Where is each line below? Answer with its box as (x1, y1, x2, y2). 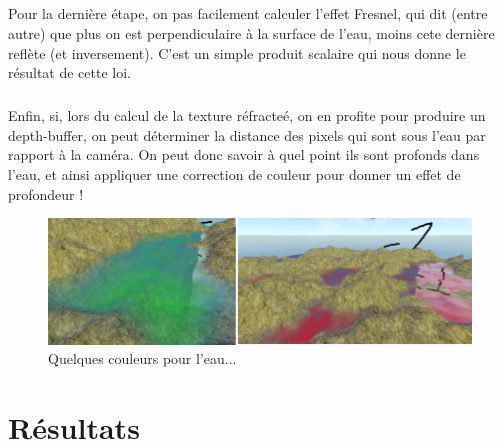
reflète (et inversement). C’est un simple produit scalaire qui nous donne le (8, 42, 466, 63)
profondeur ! (8, 183, 84, 204)
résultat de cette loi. (8, 62, 131, 83)
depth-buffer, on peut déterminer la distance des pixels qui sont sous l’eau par (8, 124, 486, 145)
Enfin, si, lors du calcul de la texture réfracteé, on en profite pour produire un (8, 105, 486, 126)
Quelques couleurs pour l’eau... (48, 348, 237, 369)
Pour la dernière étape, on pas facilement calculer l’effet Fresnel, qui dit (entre (8, 3, 488, 24)
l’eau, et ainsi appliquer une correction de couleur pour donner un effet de (8, 163, 461, 184)
